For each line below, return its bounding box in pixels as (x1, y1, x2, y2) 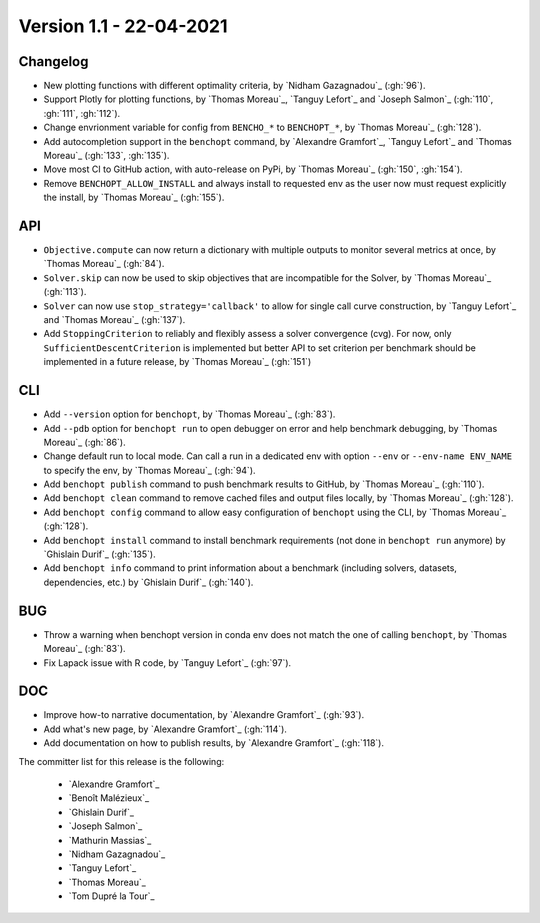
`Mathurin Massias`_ (68, 834, 152, 846)
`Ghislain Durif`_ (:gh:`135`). (43, 548, 156, 560)
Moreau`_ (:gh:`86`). (43, 436, 126, 448)
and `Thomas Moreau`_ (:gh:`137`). (43, 314, 186, 326)
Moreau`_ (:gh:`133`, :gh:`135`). (43, 150, 170, 162)
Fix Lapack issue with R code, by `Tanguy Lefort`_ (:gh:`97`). (43, 656, 292, 669)
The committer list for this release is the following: (18, 755, 225, 767)
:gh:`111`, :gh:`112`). (43, 107, 121, 119)
